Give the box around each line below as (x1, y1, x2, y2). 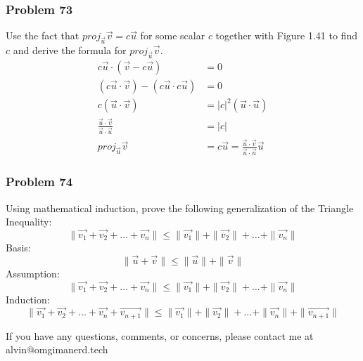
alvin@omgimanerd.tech (6, 342, 108, 357)
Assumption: (6, 265, 60, 280)
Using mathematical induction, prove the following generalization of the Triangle (6, 200, 354, 215)
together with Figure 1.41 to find (215, 28, 357, 43)
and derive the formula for (13, 43, 127, 58)
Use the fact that (6, 28, 79, 43)
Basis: (6, 240, 31, 254)
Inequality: (6, 214, 52, 229)
